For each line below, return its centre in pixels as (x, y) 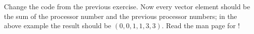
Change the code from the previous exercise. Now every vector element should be (127, 6)
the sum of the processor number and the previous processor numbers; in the (121, 16)
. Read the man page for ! (201, 25)
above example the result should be (58, 25)
